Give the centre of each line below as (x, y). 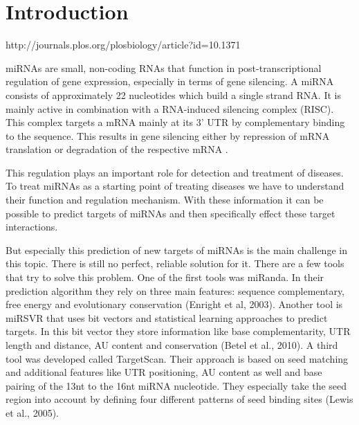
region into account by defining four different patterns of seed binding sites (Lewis (179, 399)
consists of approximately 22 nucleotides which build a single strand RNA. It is (173, 94)
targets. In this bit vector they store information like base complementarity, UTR (178, 331)
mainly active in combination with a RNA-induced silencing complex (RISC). (170, 108)
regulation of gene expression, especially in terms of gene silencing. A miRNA (170, 81)
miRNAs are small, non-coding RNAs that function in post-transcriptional (164, 67)
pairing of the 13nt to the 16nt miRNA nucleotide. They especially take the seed (176, 385)
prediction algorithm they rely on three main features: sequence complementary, (175, 290)
